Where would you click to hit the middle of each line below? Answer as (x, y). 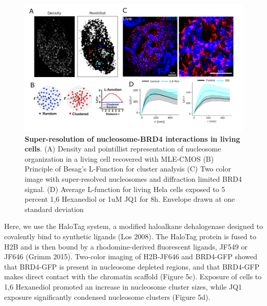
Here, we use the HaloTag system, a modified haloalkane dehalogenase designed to (133, 226)
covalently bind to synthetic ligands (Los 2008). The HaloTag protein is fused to (130, 236)
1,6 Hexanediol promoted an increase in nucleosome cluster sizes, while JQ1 (123, 286)
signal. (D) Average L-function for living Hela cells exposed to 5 (125, 189)
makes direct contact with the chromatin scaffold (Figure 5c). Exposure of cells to (133, 276)
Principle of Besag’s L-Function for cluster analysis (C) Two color (128, 169)
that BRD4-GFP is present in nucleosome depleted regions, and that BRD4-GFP (132, 266)
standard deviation (54, 209)
